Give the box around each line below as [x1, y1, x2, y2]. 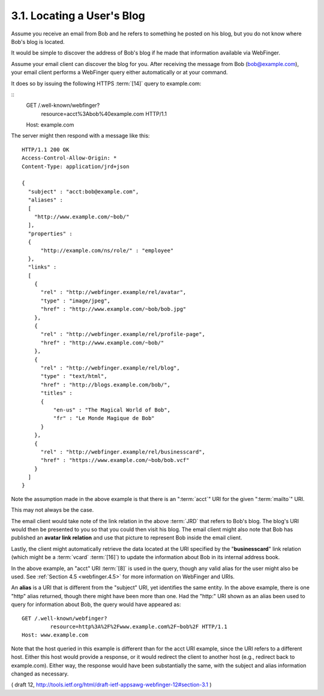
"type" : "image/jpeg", [40, 297, 111, 304]
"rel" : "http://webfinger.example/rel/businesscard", [40, 448, 205, 455]
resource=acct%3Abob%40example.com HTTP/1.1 [41, 110, 167, 117]
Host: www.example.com [22, 632, 89, 638]
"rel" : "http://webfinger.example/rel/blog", [40, 365, 180, 371]
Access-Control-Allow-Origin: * [22, 155, 117, 161]
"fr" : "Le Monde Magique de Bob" [53, 415, 155, 422]
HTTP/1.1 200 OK [22, 146, 70, 153]
